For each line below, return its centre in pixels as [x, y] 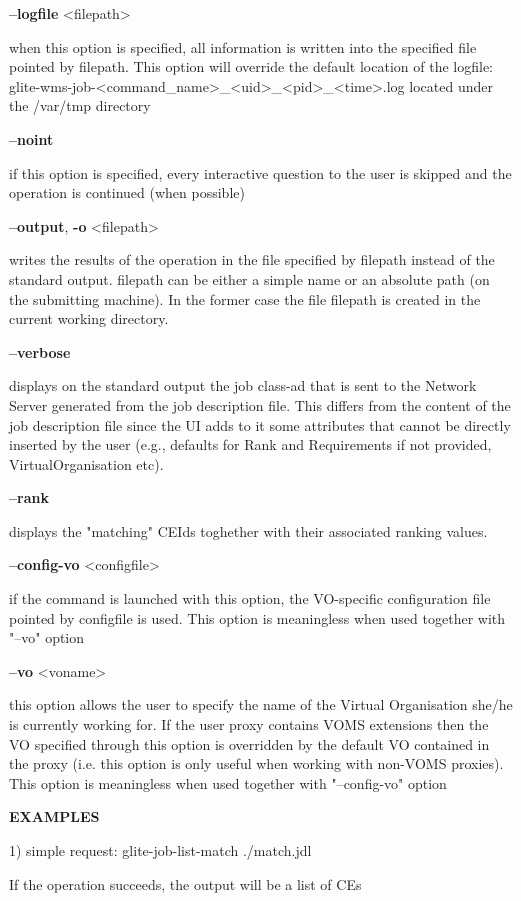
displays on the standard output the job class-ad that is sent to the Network [243, 385]
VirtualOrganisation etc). [86, 463]
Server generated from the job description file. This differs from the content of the [260, 404]
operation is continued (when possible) [127, 192]
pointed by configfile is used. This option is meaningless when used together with [257, 617]
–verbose [40, 351]
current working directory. [89, 318]
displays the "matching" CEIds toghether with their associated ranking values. [248, 530]
